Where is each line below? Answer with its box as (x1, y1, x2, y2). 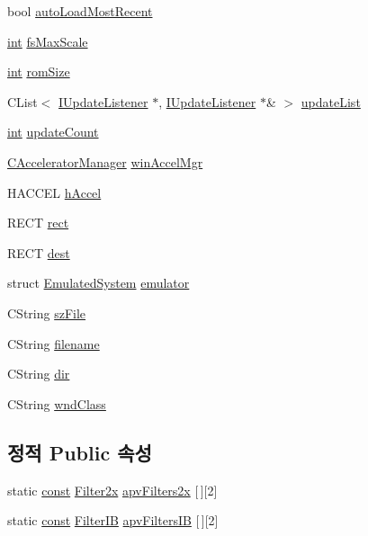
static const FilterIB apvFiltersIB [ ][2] (7, 511, 219, 530)
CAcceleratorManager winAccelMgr (7, 152, 203, 171)
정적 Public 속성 (7, 438, 152, 466)
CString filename (7, 334, 100, 353)
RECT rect (7, 213, 69, 232)
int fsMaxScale (7, 31, 88, 50)
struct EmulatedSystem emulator (7, 273, 190, 292)
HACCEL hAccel (7, 183, 102, 201)
